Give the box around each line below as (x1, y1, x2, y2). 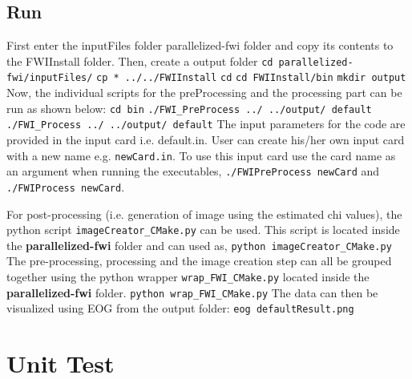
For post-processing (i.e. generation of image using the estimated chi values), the (6, 205, 402, 222)
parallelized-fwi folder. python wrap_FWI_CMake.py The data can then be (6, 284, 378, 300)
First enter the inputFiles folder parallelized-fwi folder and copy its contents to (6, 37, 394, 54)
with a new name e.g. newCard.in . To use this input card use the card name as (6, 147, 396, 163)
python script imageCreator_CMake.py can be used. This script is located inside (6, 221, 400, 238)
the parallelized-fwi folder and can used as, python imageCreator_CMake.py (6, 236, 392, 253)
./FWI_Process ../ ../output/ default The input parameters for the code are (6, 115, 406, 132)
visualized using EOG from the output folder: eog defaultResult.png (6, 300, 354, 317)
